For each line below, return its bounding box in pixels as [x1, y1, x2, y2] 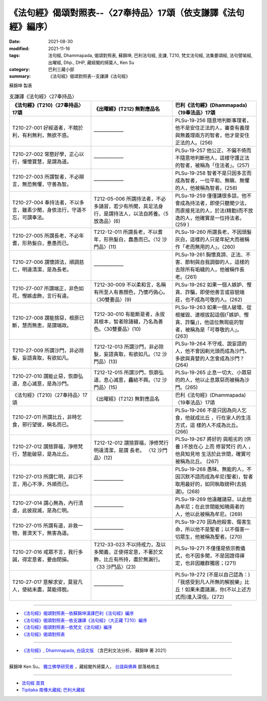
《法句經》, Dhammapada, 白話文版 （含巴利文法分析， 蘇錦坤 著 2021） [21, 647, 169, 653]
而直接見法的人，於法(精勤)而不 [175, 207, 248, 214]
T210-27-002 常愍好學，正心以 [12, 151, 84, 158]
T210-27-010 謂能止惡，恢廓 [12, 373, 79, 380]
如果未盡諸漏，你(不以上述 [185, 586, 247, 593]
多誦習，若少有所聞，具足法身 [93, 203, 163, 210]
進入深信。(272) [186, 593, 224, 600]
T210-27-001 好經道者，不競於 [12, 125, 84, 131]
